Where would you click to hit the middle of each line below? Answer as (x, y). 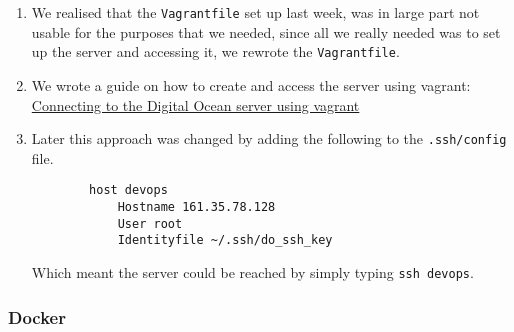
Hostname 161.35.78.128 (196, 207)
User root (150, 223)
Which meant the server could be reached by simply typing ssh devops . (252, 271)
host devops (128, 190)
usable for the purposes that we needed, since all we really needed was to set (266, 31)
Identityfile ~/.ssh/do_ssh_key (225, 240)
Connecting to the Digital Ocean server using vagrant (195, 104)
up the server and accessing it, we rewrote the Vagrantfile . (215, 51)
